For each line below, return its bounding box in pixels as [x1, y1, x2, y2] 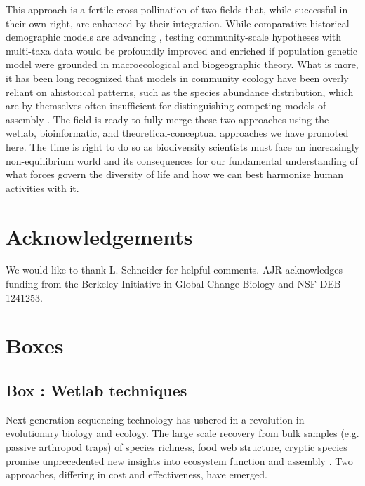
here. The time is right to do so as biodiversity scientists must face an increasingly [6, 139, 360, 154]
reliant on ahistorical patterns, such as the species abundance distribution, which [6, 84, 354, 99]
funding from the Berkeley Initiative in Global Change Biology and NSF [6, 276, 317, 291]
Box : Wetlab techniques [6, 379, 187, 400]
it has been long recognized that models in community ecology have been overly [6, 70, 349, 85]
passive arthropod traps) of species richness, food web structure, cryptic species [6, 439, 347, 454]
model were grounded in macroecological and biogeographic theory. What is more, [6, 57, 359, 72]
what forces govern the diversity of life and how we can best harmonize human [6, 167, 344, 182]
